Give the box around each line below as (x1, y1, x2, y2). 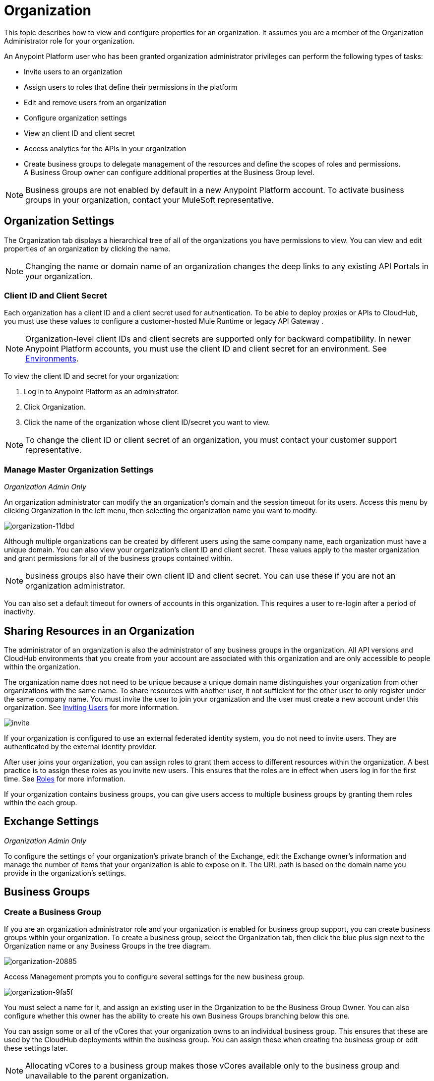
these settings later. (4, 1044, 68, 1052)
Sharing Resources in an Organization (4, 624, 195, 637)
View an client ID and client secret (24, 128, 135, 137)
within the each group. (4, 798, 77, 807)
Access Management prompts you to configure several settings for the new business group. (4, 972, 305, 981)
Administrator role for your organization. (4, 36, 135, 45)
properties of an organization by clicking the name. (4, 244, 171, 253)
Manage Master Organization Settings (4, 464, 154, 475)
